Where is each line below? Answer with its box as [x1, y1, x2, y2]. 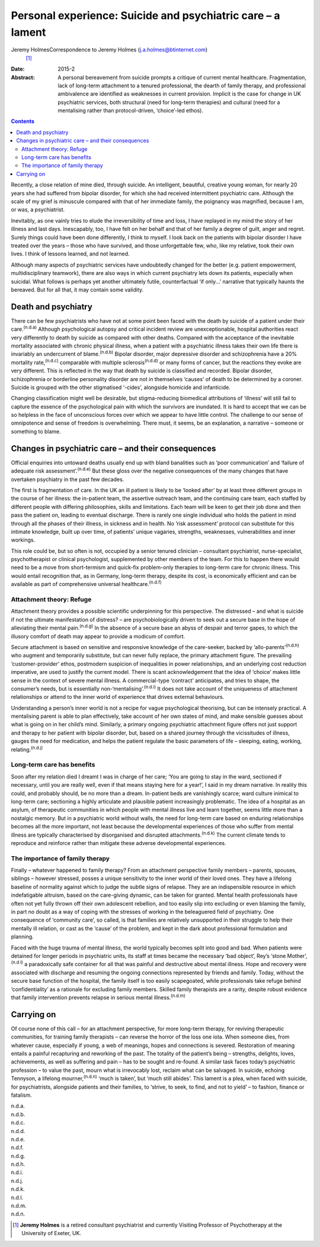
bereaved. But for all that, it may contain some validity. [11, 286, 144, 293]
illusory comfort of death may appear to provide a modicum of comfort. [11, 632, 185, 640]
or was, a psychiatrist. [11, 206, 65, 213]
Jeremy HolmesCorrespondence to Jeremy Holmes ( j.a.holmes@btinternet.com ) [11, 46, 208, 53]
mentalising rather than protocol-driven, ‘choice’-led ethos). [57, 107, 204, 114]
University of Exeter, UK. [21, 1230, 82, 1237]
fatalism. [11, 1091, 32, 1099]
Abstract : [11, 74, 35, 81]
